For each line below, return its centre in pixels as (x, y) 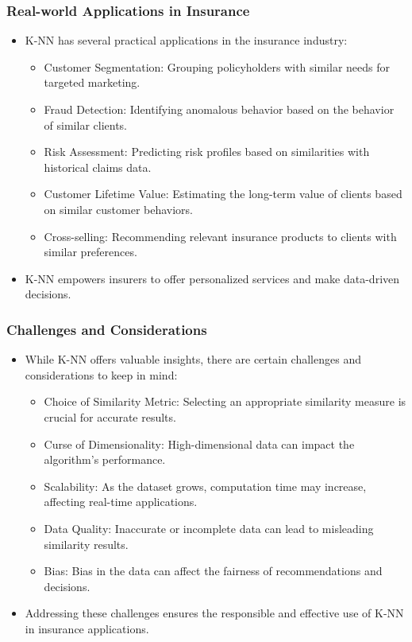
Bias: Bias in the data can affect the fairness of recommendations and (213, 571)
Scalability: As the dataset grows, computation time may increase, (205, 486)
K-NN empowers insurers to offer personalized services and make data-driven (212, 278)
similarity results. (86, 544)
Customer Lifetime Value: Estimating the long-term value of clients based (223, 194)
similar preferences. (90, 252)
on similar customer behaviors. (118, 209)
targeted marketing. (92, 82)
